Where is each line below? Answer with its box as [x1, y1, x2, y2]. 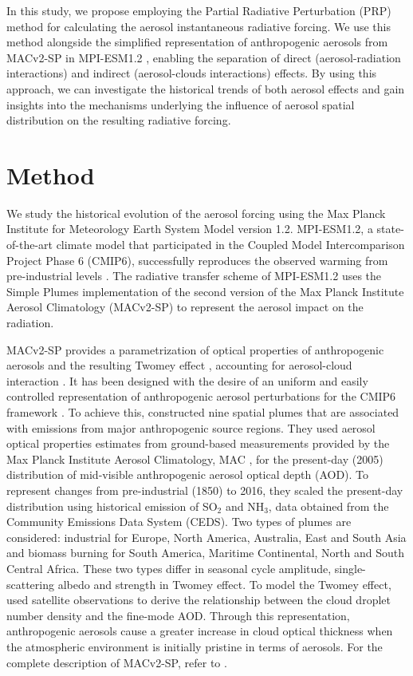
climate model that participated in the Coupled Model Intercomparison [56, 236, 405, 253]
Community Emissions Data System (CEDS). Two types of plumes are [6, 513, 352, 530]
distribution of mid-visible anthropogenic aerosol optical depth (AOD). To [6, 466, 369, 483]
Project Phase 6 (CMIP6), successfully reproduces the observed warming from [6, 251, 388, 268]
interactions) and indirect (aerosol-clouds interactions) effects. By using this [6, 65, 377, 81]
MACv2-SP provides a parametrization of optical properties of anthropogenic [6, 341, 384, 358]
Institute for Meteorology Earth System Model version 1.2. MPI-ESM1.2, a [6, 220, 373, 237]
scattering [6, 575, 55, 592]
